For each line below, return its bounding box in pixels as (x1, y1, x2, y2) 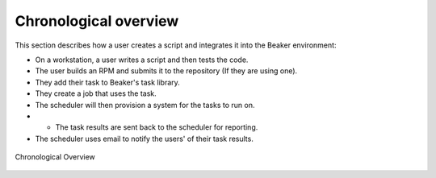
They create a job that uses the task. (35, 89, 157, 98)
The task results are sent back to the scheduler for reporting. (55, 122, 258, 132)
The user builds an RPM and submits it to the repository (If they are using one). (35, 66, 298, 76)
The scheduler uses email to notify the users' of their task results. (35, 134, 254, 143)
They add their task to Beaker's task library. (35, 77, 181, 87)
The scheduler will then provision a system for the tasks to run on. (35, 100, 255, 110)
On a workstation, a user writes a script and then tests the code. (35, 55, 249, 64)
